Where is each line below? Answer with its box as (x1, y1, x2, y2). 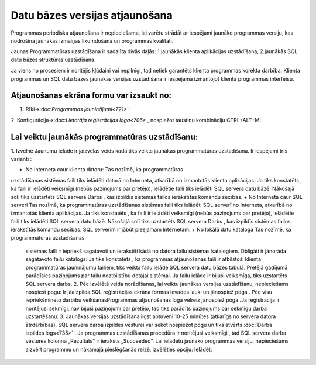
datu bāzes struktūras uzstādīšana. (11, 56, 96, 63)
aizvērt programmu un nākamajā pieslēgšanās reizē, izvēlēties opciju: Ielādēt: (25, 346, 212, 353)
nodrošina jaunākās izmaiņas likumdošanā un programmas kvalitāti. (11, 37, 174, 44)
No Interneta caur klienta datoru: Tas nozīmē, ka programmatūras (25, 166, 184, 173)
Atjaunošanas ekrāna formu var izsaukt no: (11, 91, 172, 101)
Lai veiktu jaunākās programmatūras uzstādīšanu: (11, 132, 198, 142)
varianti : (11, 156, 32, 163)
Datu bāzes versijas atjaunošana (11, 9, 173, 22)
